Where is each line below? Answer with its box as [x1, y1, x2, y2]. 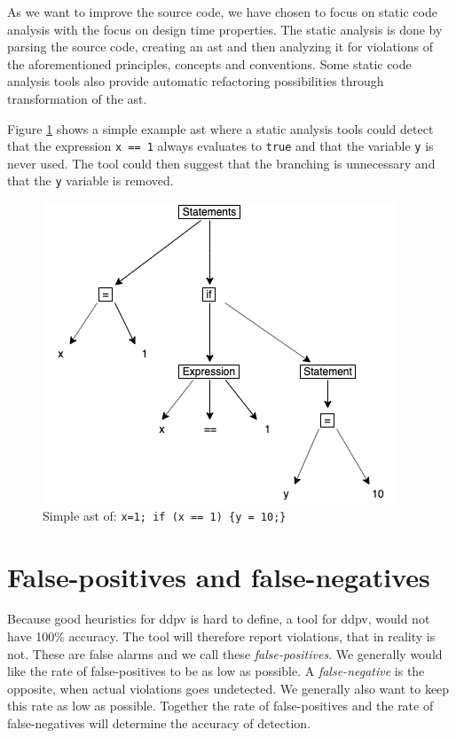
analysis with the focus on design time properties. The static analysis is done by [7, 20, 443, 38]
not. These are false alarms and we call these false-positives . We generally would [7, 644, 443, 663]
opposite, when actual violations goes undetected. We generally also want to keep [7, 679, 450, 697]
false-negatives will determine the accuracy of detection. [7, 714, 311, 732]
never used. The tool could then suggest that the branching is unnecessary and [7, 153, 436, 172]
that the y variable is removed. [7, 171, 174, 190]
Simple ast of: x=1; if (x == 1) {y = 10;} [43, 506, 287, 524]
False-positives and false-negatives [7, 558, 430, 594]
